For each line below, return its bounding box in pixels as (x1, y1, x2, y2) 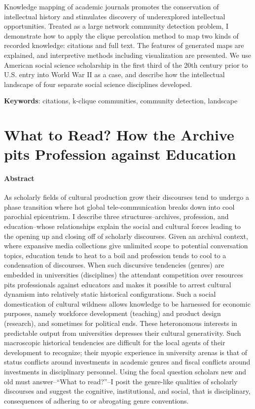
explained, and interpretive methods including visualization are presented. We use (4, 49, 252, 60)
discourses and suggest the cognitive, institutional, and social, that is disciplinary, (4, 386, 251, 396)
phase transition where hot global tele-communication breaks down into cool (4, 201, 235, 212)
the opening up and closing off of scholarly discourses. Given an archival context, (4, 230, 248, 241)
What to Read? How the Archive (4, 125, 234, 145)
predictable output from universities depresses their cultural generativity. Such (4, 327, 241, 338)
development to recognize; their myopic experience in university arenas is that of (4, 347, 248, 357)
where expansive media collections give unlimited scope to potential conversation (4, 240, 248, 251)
